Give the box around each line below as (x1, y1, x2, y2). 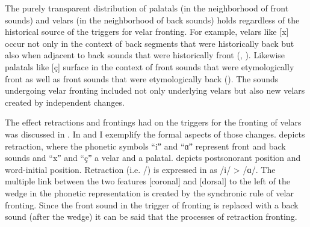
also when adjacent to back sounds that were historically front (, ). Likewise (5, 49, 285, 61)
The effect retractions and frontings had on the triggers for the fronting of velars (5, 116, 302, 129)
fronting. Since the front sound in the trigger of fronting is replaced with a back (5, 198, 299, 211)
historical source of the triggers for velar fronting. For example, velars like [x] (5, 25, 289, 38)
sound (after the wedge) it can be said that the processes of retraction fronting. (5, 210, 297, 223)
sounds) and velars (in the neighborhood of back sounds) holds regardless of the (5, 13, 300, 26)
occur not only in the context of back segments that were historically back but (5, 37, 294, 49)
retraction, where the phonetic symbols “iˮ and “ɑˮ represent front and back (5, 139, 286, 152)
